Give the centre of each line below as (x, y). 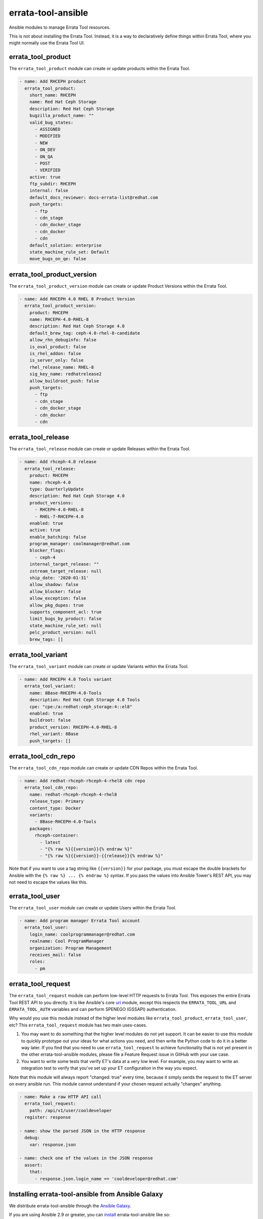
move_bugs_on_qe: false (58, 259)
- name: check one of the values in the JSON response (86, 1158)
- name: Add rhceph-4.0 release (58, 462)
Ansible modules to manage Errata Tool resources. (60, 27)
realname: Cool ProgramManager (67, 941)
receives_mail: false (55, 955)
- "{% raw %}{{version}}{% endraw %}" (86, 849)
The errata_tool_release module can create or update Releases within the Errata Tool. (100, 449)
